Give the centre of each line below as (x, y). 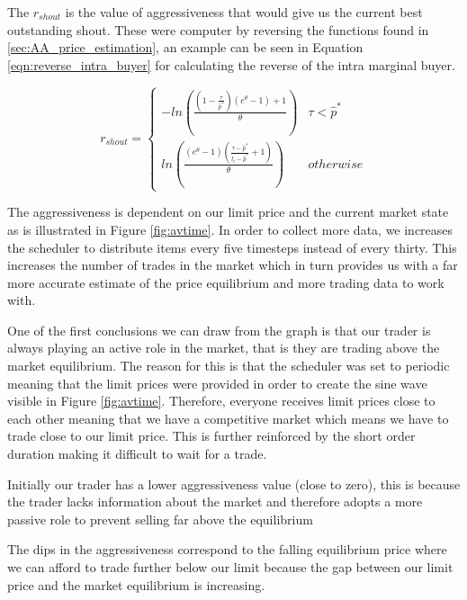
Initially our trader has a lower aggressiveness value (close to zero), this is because (234, 484)
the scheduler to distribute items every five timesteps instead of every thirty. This (232, 247)
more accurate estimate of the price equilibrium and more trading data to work (226, 282)
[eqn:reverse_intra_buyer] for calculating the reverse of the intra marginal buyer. (231, 64)
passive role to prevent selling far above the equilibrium (160, 519)
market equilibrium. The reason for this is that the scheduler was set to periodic (229, 366)
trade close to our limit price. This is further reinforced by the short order (211, 436)
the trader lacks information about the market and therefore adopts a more (215, 501)
